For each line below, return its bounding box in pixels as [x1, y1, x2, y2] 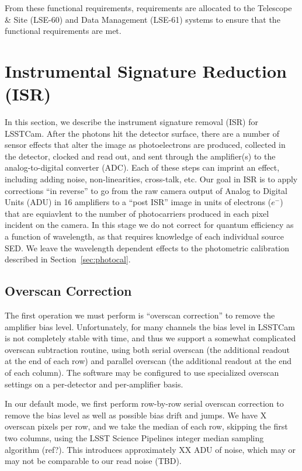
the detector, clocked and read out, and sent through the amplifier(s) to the [5, 150, 276, 162]
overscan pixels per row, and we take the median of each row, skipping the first [5, 420, 288, 432]
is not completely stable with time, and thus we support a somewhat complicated [5, 332, 296, 344]
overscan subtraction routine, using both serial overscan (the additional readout [5, 343, 290, 355]
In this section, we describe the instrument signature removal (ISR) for [5, 116, 258, 128]
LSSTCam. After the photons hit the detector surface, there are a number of [5, 127, 279, 139]
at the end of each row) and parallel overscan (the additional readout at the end [5, 355, 292, 367]
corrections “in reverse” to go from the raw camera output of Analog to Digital [5, 184, 287, 196]
